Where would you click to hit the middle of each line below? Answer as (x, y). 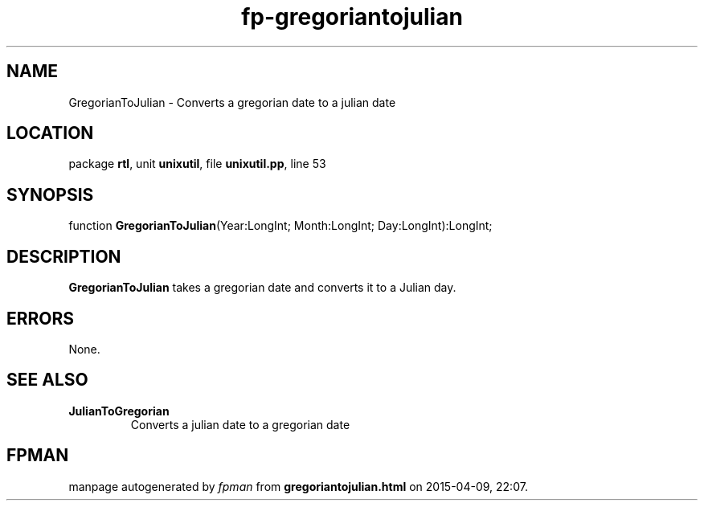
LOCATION (50, 133)
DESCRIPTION (64, 256)
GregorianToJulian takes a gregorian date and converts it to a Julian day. (262, 288)
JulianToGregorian (119, 411)
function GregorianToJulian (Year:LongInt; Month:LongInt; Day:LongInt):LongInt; (280, 226)
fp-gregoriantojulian (352, 17)
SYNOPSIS (50, 194)
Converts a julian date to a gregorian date (240, 424)
